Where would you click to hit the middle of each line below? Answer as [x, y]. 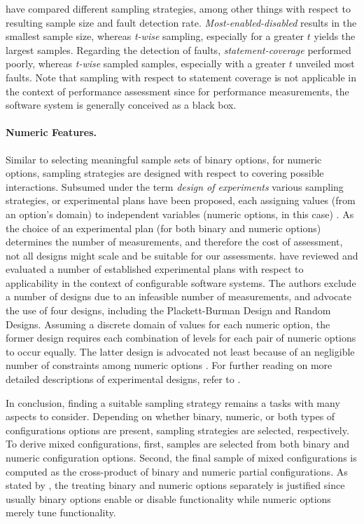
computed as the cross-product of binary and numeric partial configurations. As [177, 471]
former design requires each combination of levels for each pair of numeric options [181, 338]
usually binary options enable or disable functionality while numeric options [168, 498]
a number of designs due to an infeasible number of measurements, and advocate [178, 296]
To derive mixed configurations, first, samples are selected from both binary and [178, 444]
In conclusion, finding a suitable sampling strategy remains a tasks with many [173, 402]
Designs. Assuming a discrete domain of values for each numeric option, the [168, 324]
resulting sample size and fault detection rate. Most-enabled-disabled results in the [181, 22]
